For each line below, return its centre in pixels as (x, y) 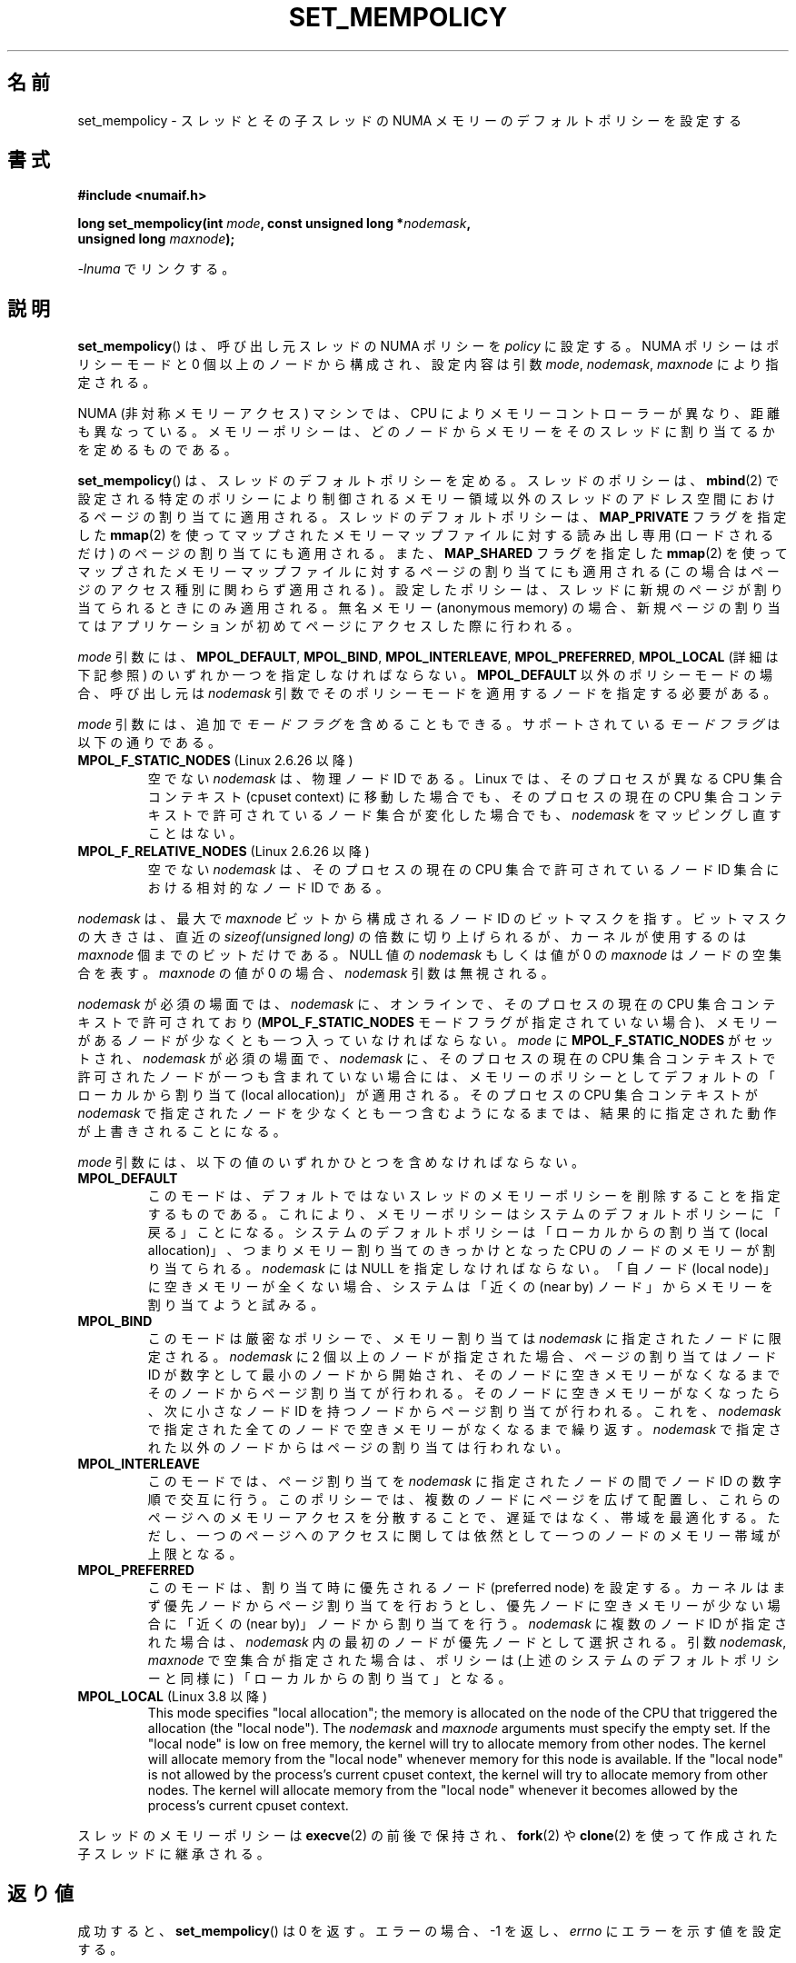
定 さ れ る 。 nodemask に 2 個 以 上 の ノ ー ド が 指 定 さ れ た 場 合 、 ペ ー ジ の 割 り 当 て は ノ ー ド (462, 1357)
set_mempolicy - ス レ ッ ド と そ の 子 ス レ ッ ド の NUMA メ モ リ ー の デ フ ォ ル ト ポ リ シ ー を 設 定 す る (409, 120)
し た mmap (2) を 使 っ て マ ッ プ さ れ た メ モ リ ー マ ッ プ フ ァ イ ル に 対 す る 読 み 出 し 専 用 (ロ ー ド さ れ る (426, 535)
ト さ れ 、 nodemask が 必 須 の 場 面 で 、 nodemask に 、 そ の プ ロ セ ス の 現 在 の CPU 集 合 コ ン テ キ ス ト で (427, 1059)
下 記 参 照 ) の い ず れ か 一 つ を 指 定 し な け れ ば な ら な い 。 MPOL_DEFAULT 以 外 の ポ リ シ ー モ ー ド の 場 (425, 675)
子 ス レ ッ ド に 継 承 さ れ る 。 (174, 1854)
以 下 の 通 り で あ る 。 (149, 742)
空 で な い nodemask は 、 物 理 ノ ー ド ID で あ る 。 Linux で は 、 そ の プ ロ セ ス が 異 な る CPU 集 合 (465, 779)
